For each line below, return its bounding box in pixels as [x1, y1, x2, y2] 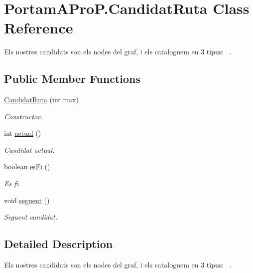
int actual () [4, 128, 41, 138]
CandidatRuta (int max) [4, 94, 79, 105]
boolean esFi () [4, 161, 50, 172]
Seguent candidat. [4, 212, 57, 222]
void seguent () [4, 195, 50, 205]
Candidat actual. [4, 144, 55, 155]
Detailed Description [4, 236, 113, 252]
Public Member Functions [4, 71, 140, 86]
